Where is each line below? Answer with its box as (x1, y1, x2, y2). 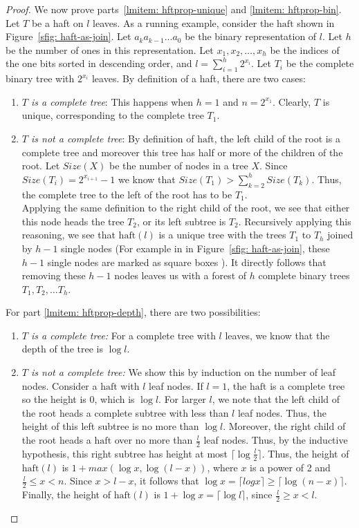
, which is (94, 392, 135, 406)
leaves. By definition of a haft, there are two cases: (91, 71, 306, 86)
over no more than (114, 433, 193, 447)
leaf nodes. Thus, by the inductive (203, 433, 348, 447)
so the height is (21, 392, 86, 406)
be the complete (286, 56, 354, 70)
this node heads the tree (21, 214, 125, 228)
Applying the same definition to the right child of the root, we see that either (21, 200, 350, 215)
